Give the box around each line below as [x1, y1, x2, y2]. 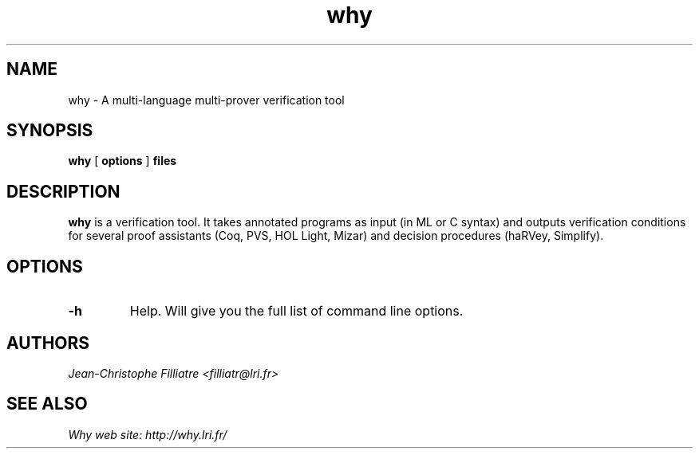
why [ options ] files [68, 154, 177, 168]
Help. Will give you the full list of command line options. [129, 303, 464, 320]
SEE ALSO [6, 394, 88, 414]
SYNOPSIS [6, 120, 93, 141]
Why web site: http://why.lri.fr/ [68, 427, 227, 441]
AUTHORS [6, 332, 90, 353]
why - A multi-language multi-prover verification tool [68, 92, 345, 107]
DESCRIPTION [6, 181, 120, 202]
